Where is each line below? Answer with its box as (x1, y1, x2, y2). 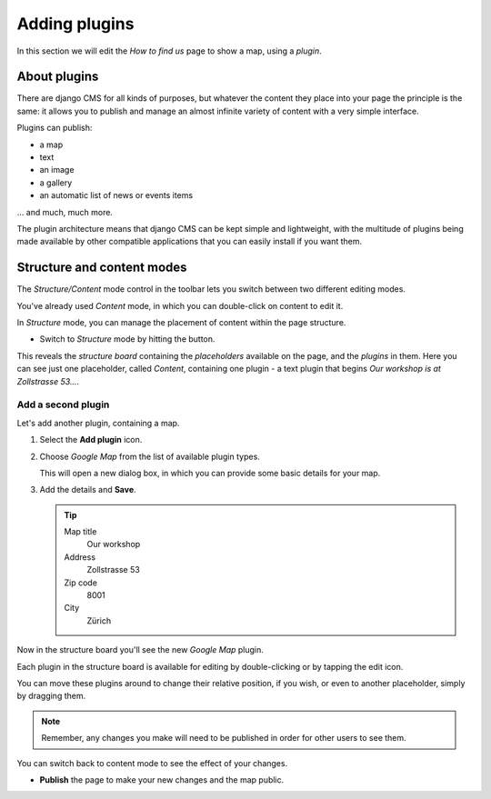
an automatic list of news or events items (39, 190, 194, 201)
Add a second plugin (16, 398, 110, 411)
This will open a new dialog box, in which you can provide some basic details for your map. (39, 467, 381, 478)
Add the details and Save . (39, 484, 136, 495)
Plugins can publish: (16, 123, 93, 134)
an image (39, 165, 75, 175)
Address (64, 551, 95, 563)
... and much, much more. (16, 206, 114, 217)
